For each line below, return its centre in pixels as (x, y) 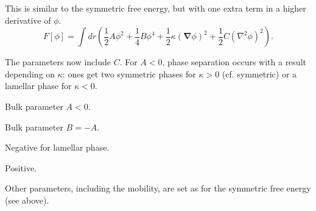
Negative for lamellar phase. (57, 147)
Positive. (21, 167)
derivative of (28, 20)
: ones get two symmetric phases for (129, 73)
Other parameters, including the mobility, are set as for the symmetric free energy (158, 188)
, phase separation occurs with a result (234, 62)
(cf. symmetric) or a (259, 73)
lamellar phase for (38, 86)
